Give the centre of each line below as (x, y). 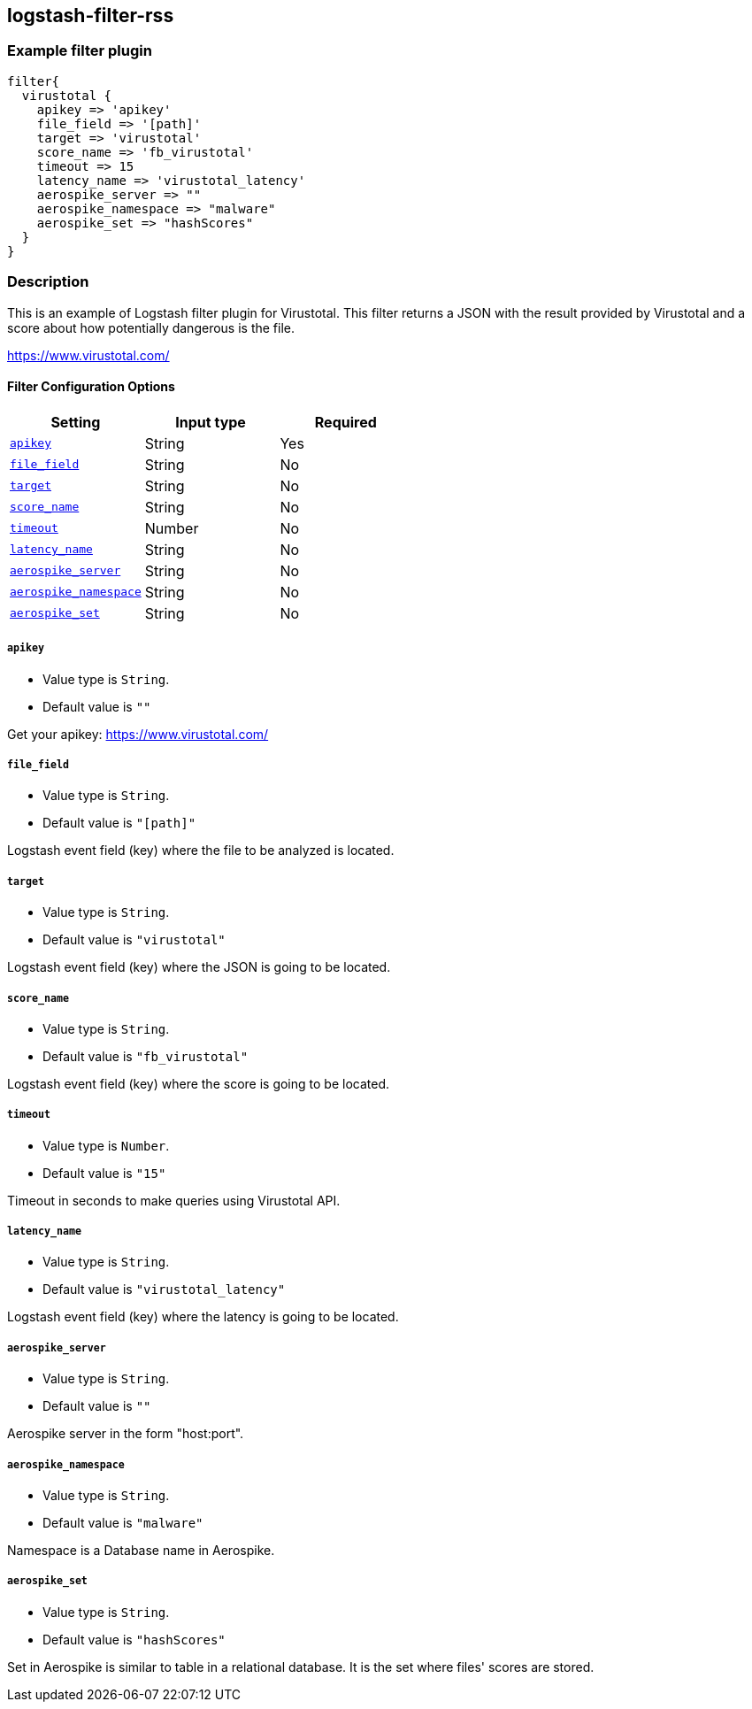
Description (48, 282)
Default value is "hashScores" (134, 1639)
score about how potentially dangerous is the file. (151, 327)
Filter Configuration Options (91, 387)
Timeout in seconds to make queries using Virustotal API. (174, 1200)
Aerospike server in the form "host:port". (126, 1434)
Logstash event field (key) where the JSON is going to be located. (199, 967)
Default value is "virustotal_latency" (164, 1289)
